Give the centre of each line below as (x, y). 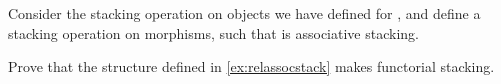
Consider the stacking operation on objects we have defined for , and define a (244, 13)
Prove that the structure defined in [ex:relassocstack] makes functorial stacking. (251, 66)
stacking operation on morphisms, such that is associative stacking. (213, 32)
